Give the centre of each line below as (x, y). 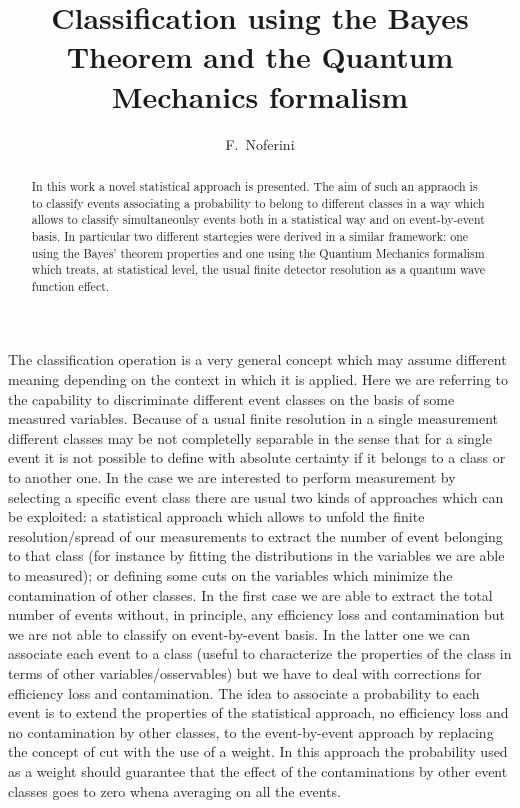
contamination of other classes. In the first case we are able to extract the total (250, 594)
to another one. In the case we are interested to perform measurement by (232, 477)
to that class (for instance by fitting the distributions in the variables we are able (256, 555)
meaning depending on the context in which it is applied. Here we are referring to (258, 379)
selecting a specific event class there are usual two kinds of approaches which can (256, 496)
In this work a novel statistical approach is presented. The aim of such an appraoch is (254, 185)
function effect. (70, 285)
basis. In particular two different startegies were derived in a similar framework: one (250, 235)
